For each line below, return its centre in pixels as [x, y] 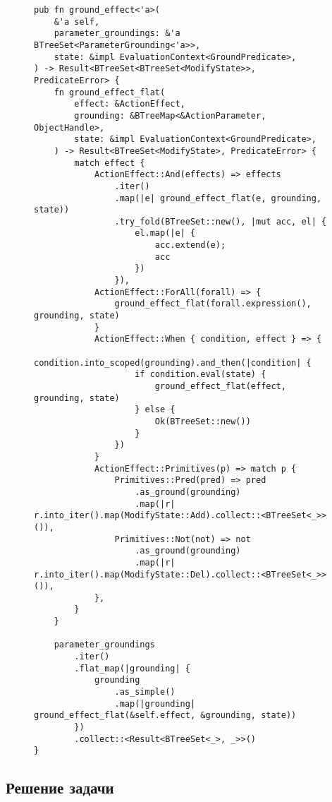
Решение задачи [60, 788]
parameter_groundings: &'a [117, 34]
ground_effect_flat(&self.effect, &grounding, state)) [165, 716]
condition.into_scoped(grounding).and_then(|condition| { [173, 363]
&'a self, [77, 22]
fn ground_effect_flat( [110, 92]
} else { [155, 410]
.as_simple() [145, 692]
